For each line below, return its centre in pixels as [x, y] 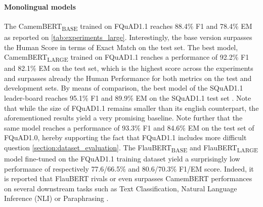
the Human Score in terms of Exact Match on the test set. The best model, [121, 47]
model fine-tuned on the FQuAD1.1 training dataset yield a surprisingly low [122, 159]
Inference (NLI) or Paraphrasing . [56, 198]
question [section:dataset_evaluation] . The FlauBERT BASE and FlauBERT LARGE [131, 148]
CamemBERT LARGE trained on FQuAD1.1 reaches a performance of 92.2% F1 [127, 57]
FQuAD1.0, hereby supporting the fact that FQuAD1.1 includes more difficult [125, 137]
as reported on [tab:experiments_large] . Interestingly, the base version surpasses [128, 37]
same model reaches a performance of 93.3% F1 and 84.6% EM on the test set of [129, 127]
